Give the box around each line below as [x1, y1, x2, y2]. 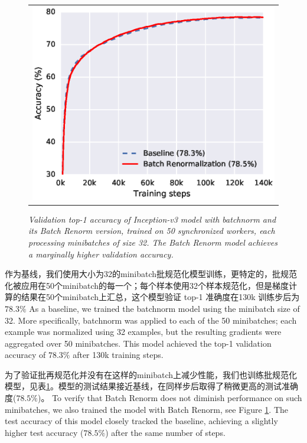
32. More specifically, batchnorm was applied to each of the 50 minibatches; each [5, 314, 297, 326]
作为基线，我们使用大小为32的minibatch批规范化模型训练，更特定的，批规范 [5, 268, 298, 280]
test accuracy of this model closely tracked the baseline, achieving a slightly [5, 415, 278, 427]
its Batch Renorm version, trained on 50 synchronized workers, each [28, 224, 275, 237]
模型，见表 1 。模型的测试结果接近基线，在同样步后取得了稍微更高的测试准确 [5, 380, 298, 392]
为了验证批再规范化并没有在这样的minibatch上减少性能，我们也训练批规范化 [5, 368, 298, 380]
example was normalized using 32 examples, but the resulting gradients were [5, 325, 282, 338]
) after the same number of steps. [105, 426, 226, 438]
